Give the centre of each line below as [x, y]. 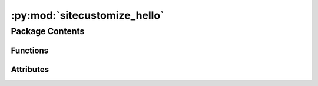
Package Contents [48, 31]
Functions [30, 50]
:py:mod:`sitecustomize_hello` [87, 15]
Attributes [30, 69]
